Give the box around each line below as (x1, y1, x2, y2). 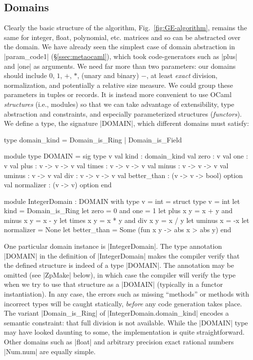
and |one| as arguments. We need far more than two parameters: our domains (4, 60, 236, 71)
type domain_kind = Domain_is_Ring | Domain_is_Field (4, 134, 182, 144)
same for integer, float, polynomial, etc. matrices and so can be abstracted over (4, 32, 241, 42)
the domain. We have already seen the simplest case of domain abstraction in (4, 41, 235, 52)
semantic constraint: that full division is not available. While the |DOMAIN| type (4, 317, 248, 327)
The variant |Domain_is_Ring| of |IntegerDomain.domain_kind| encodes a (4, 308, 229, 318)
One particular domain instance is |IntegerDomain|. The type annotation (4, 241, 222, 251)
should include (4, 70, 47, 80)
